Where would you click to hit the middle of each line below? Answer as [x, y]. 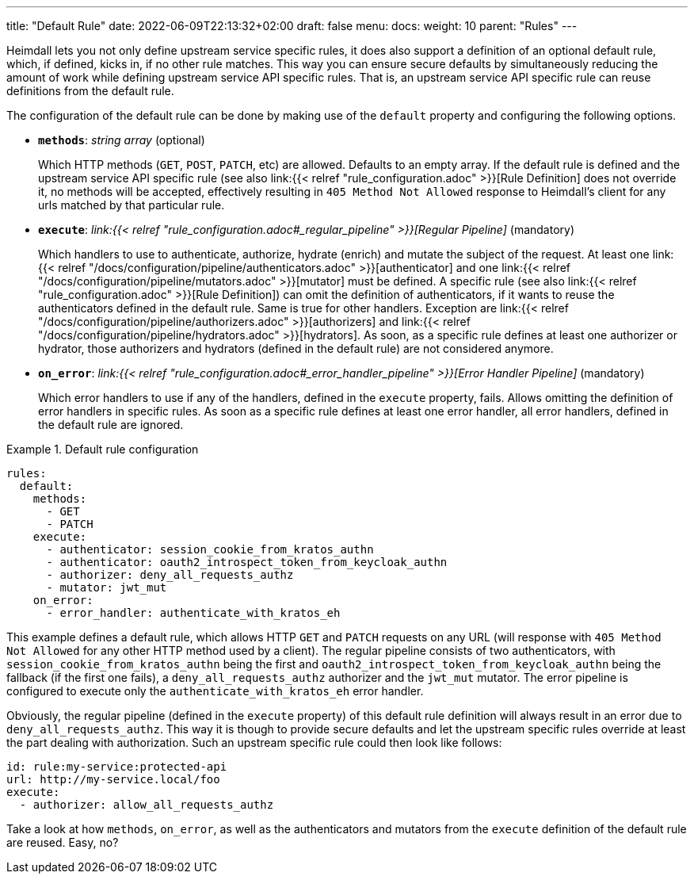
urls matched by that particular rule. [132, 205]
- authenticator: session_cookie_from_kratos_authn [210, 549]
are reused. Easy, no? [63, 842]
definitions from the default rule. [90, 91]
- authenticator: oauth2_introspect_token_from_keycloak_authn [247, 562]
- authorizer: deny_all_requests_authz [170, 575]
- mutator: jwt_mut [107, 587]
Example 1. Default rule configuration [103, 449]
